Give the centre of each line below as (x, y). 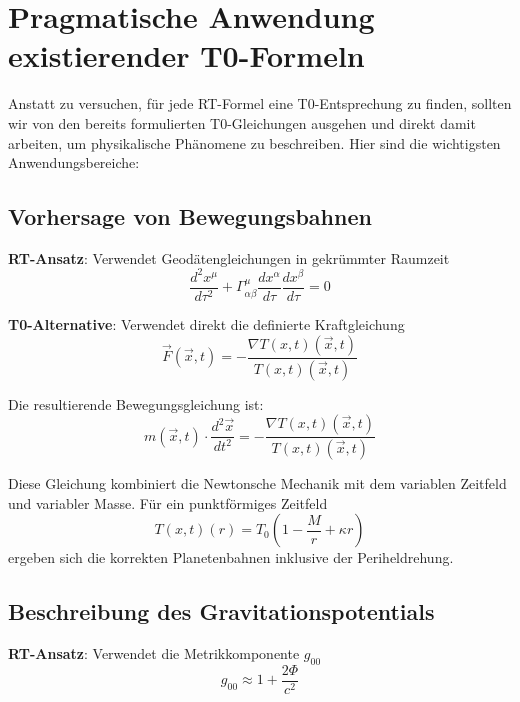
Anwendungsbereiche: (74, 162)
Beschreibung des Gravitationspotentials (221, 611)
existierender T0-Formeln (186, 55)
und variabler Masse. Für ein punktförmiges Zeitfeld (168, 502)
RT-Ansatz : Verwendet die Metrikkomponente (154, 652)
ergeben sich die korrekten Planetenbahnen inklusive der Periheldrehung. (231, 557)
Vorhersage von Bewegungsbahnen (190, 216)
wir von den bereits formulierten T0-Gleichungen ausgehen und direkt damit (242, 122)
